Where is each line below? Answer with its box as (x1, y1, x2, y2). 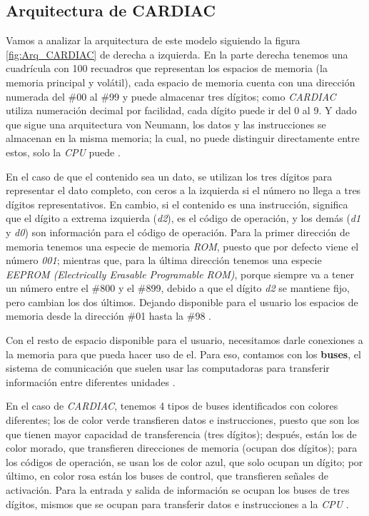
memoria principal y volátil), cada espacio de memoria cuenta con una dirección (6, 74, 355, 89)
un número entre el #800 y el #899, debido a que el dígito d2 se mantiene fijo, (6, 280, 350, 295)
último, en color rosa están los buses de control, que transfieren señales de (6, 468, 328, 483)
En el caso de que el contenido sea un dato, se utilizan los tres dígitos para (6, 168, 333, 183)
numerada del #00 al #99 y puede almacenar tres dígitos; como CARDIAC (6, 88, 336, 103)
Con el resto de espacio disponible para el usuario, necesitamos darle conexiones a (6, 333, 363, 348)
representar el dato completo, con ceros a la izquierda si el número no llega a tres (6, 183, 361, 198)
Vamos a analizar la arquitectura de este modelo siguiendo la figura (6, 33, 300, 48)
